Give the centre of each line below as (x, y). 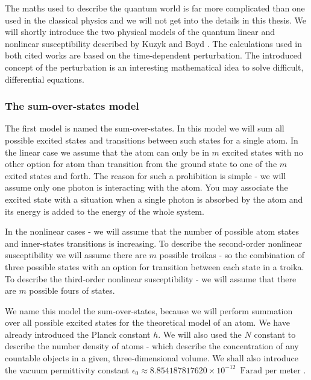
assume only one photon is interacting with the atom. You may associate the (146, 187)
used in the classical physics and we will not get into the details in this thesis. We (155, 20)
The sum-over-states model (72, 106)
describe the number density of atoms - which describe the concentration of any (152, 346)
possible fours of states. (72, 290)
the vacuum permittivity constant (67, 369)
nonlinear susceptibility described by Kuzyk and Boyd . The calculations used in (154, 43)
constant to (275, 334)
